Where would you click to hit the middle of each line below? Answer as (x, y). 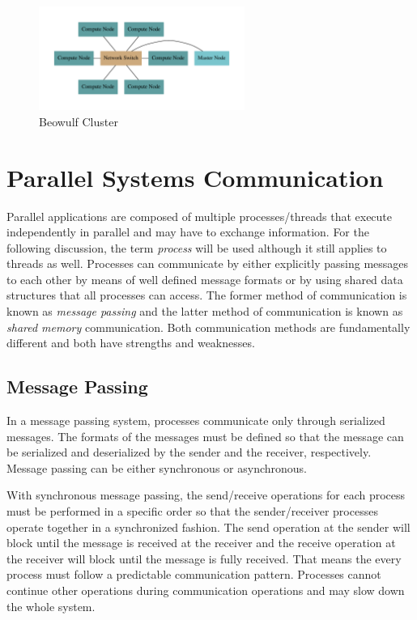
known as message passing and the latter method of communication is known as (205, 311)
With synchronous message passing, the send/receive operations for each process (206, 495)
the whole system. (51, 606)
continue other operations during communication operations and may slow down (206, 590)
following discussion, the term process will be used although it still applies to (197, 247)
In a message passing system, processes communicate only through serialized (196, 420)
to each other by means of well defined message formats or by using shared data (205, 279)
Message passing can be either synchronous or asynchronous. (157, 467)
